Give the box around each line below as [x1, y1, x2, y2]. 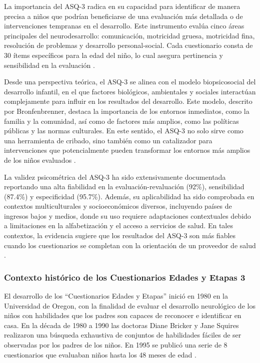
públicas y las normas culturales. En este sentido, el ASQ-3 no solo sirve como [4, 125, 243, 136]
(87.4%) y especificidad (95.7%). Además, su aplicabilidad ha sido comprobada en [4, 191, 254, 201]
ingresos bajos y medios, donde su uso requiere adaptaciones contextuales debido [4, 210, 251, 221]
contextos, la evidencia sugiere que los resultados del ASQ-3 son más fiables [4, 230, 236, 241]
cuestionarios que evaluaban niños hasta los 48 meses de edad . [4, 349, 196, 360]
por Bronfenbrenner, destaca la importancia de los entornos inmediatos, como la [4, 105, 249, 116]
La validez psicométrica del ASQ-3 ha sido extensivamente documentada [4, 171, 226, 182]
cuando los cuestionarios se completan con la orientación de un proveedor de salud [4, 240, 256, 250]
